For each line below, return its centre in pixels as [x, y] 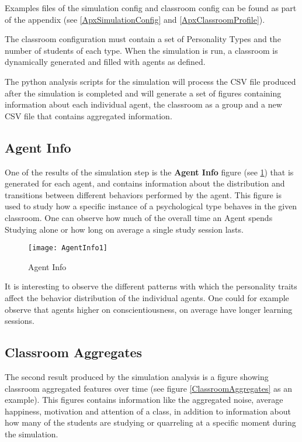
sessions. [20, 321]
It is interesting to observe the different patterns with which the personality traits [151, 286]
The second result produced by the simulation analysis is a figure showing [137, 376]
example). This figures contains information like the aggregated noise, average [144, 400]
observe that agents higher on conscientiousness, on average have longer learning [149, 309]
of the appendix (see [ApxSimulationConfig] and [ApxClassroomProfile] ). [135, 19]
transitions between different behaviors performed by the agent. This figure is [143, 194]
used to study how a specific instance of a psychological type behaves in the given [151, 206]
